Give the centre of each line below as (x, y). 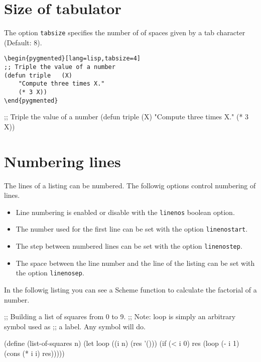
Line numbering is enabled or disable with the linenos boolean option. (125, 212)
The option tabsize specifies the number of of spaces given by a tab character (125, 32)
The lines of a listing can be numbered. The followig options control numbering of (130, 185)
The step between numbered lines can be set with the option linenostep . (129, 246)
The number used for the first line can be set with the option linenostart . (132, 229)
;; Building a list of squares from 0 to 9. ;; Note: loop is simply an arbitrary (120, 316)
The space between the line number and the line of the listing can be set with (135, 263)
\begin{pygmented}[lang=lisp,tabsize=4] (73, 59)
